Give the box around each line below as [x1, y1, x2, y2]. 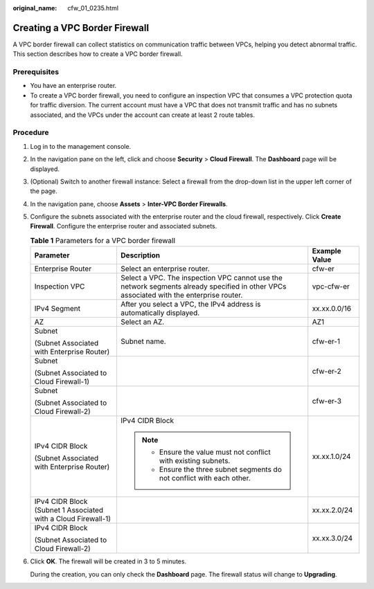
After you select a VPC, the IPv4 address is [121, 300, 261, 309]
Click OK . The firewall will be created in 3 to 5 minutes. [30, 557, 187, 565]
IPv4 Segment [34, 304, 81, 314]
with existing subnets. [159, 456, 231, 466]
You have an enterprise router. [30, 82, 117, 90]
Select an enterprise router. [121, 264, 211, 273]
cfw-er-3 [312, 397, 342, 406]
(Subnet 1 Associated [34, 505, 104, 515]
